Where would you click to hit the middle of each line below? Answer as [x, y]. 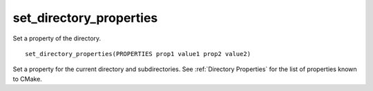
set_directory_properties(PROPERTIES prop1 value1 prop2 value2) [138, 54]
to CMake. [28, 79]
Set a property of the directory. [57, 38]
